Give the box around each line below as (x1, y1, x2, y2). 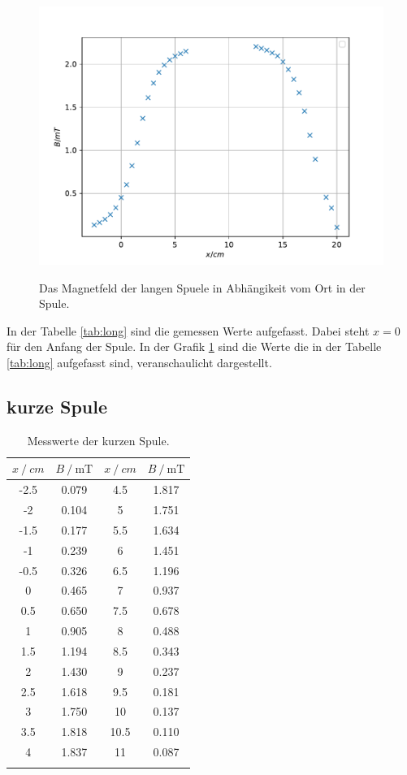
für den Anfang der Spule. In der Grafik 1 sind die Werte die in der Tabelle (6, 338, 382, 355)
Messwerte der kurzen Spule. (27, 431, 170, 448)
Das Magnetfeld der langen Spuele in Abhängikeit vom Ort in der (39, 279, 366, 296)
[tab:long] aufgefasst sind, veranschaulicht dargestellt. (6, 353, 272, 370)
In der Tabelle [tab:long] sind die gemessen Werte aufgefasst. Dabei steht (6, 322, 370, 339)
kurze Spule (6, 393, 107, 418)
